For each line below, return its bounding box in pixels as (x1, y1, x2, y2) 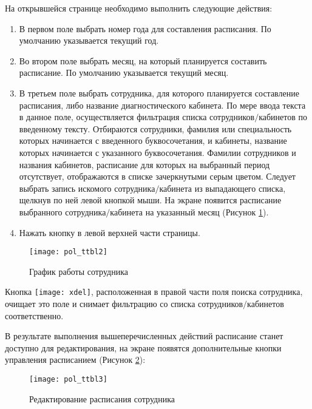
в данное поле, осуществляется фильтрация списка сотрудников (19, 110, 255, 123)
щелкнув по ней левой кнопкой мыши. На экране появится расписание (19, 194, 282, 206)
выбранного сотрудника (19, 205, 106, 218)
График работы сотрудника (29, 265, 128, 277)
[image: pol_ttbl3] (29, 374, 107, 384)
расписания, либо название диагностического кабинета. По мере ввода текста (19, 98, 306, 111)
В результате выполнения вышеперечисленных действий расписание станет (5, 330, 283, 342)
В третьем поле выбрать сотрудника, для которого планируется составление (19, 86, 299, 99)
